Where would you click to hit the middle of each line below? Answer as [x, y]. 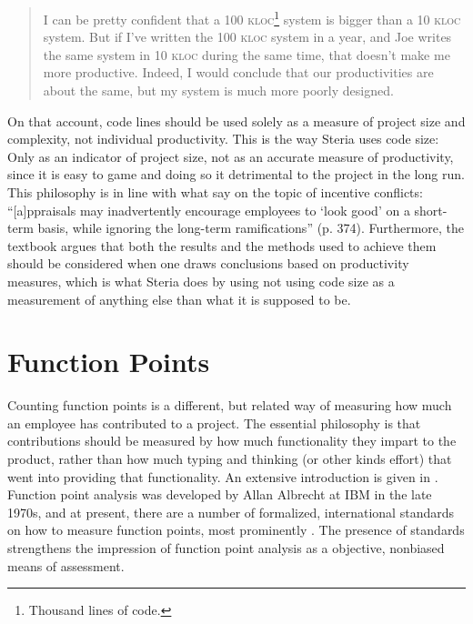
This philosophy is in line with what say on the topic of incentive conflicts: [215, 192]
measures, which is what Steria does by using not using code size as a [201, 281]
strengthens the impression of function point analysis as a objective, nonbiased [226, 548]
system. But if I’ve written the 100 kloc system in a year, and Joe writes [247, 37]
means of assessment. [66, 565]
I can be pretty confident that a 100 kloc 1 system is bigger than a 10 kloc [252, 18]
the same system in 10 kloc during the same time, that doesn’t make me [247, 54]
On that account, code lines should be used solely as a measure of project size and [236, 121]
